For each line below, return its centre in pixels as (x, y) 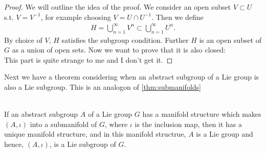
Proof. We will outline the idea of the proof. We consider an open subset (118, 7)
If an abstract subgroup (41, 114)
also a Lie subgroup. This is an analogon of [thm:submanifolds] (103, 86)
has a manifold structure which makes (202, 114)
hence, (14, 144)
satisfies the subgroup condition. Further (125, 40)
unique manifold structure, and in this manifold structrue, (95, 134)
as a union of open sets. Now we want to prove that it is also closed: (119, 50)
